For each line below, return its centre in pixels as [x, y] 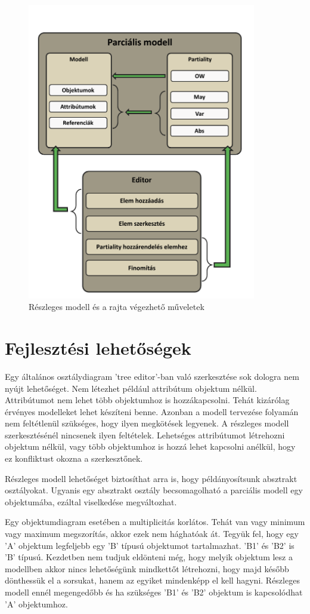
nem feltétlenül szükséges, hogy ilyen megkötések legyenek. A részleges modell [147, 423]
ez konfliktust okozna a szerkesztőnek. [74, 458]
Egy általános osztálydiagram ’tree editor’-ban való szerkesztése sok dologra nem [152, 376]
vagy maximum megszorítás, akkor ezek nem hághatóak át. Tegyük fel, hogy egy [152, 534]
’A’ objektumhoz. [36, 604]
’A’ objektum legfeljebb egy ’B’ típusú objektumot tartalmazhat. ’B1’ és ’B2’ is [150, 545]
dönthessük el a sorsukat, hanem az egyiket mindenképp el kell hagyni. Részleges [152, 580]
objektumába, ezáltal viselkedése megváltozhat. [91, 501]
